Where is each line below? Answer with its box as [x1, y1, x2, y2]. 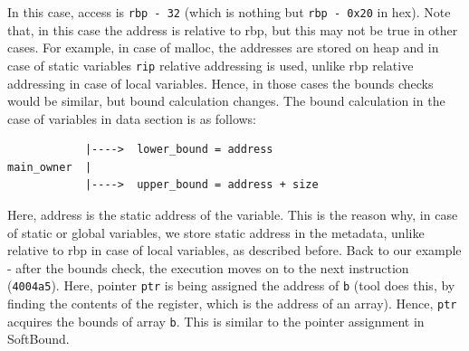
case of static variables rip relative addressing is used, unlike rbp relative [7, 55, 414, 74]
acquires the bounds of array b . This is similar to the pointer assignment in [7, 311, 425, 330]
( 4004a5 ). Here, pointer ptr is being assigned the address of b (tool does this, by [7, 276, 455, 295]
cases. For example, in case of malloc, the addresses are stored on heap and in [7, 38, 439, 57]
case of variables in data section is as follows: [7, 109, 257, 128]
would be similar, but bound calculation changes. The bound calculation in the [7, 91, 445, 110]
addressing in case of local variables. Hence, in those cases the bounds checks [7, 73, 434, 92]
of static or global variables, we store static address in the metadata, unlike [7, 223, 425, 242]
